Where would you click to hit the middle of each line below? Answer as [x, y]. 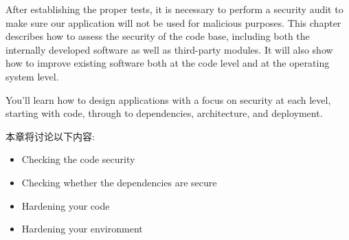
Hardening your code [66, 205]
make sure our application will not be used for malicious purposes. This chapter [173, 22]
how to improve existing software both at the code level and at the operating [168, 63]
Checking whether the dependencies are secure [119, 182]
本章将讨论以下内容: [50, 136]
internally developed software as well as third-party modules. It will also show [169, 49]
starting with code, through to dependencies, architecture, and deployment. [164, 113]
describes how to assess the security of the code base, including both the [158, 36]
